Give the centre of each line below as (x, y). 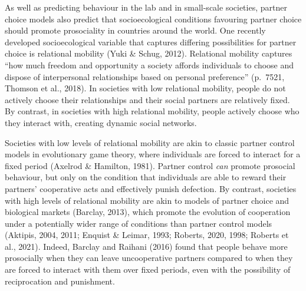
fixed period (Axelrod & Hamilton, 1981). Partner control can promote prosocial (150, 165)
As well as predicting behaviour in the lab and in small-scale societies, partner (146, 7)
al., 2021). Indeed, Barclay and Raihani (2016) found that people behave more (146, 246)
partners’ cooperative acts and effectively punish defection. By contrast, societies (151, 188)
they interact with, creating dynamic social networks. (101, 122)
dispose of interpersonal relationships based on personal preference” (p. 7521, (145, 76)
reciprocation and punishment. (60, 281)
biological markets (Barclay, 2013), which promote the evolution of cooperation (148, 212)
